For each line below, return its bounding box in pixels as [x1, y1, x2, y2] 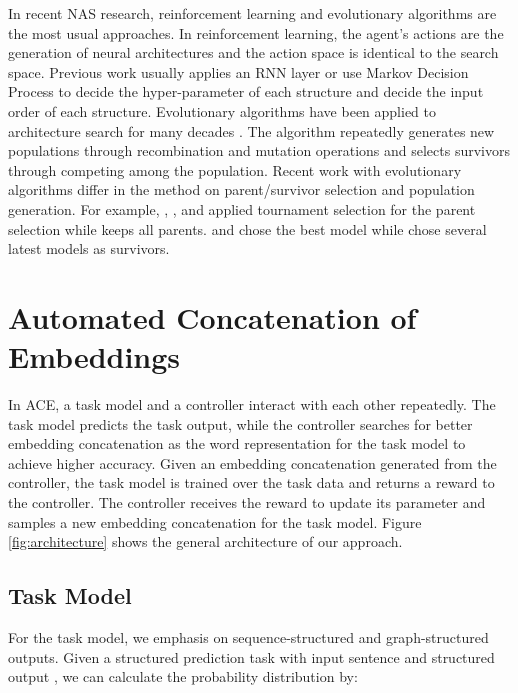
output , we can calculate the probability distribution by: [8, 666, 358, 687]
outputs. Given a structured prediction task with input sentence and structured [8, 646, 495, 667]
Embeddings [8, 336, 181, 377]
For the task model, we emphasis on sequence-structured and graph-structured [8, 626, 489, 647]
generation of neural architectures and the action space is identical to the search [8, 42, 499, 63]
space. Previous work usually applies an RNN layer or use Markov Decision [8, 61, 469, 82]
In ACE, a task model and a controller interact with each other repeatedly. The [8, 394, 496, 415]
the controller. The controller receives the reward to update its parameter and [8, 492, 486, 512]
